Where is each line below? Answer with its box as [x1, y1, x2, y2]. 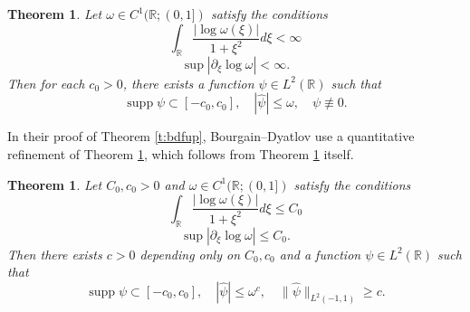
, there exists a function [122, 73, 254, 92]
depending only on [139, 244, 241, 263]
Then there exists [7, 244, 102, 263]
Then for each [7, 73, 85, 92]
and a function [279, 244, 361, 263]
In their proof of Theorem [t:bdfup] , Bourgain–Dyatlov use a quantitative [7, 127, 415, 146]
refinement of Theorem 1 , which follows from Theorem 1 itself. [7, 145, 354, 164]
